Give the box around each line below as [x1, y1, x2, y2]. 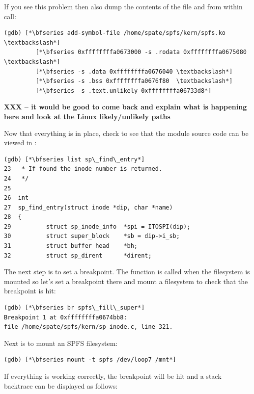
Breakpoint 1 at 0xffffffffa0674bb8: [4, 314, 127, 321]
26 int [4, 194, 29, 202]
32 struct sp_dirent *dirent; [4, 252, 152, 259]
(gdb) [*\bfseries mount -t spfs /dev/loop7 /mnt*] [4, 356, 176, 364]
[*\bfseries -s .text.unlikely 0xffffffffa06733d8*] [35, 87, 212, 94]
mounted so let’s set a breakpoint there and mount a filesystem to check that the [4, 276, 248, 286]
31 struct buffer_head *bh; [4, 242, 138, 250]
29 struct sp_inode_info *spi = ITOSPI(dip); [4, 223, 191, 230]
